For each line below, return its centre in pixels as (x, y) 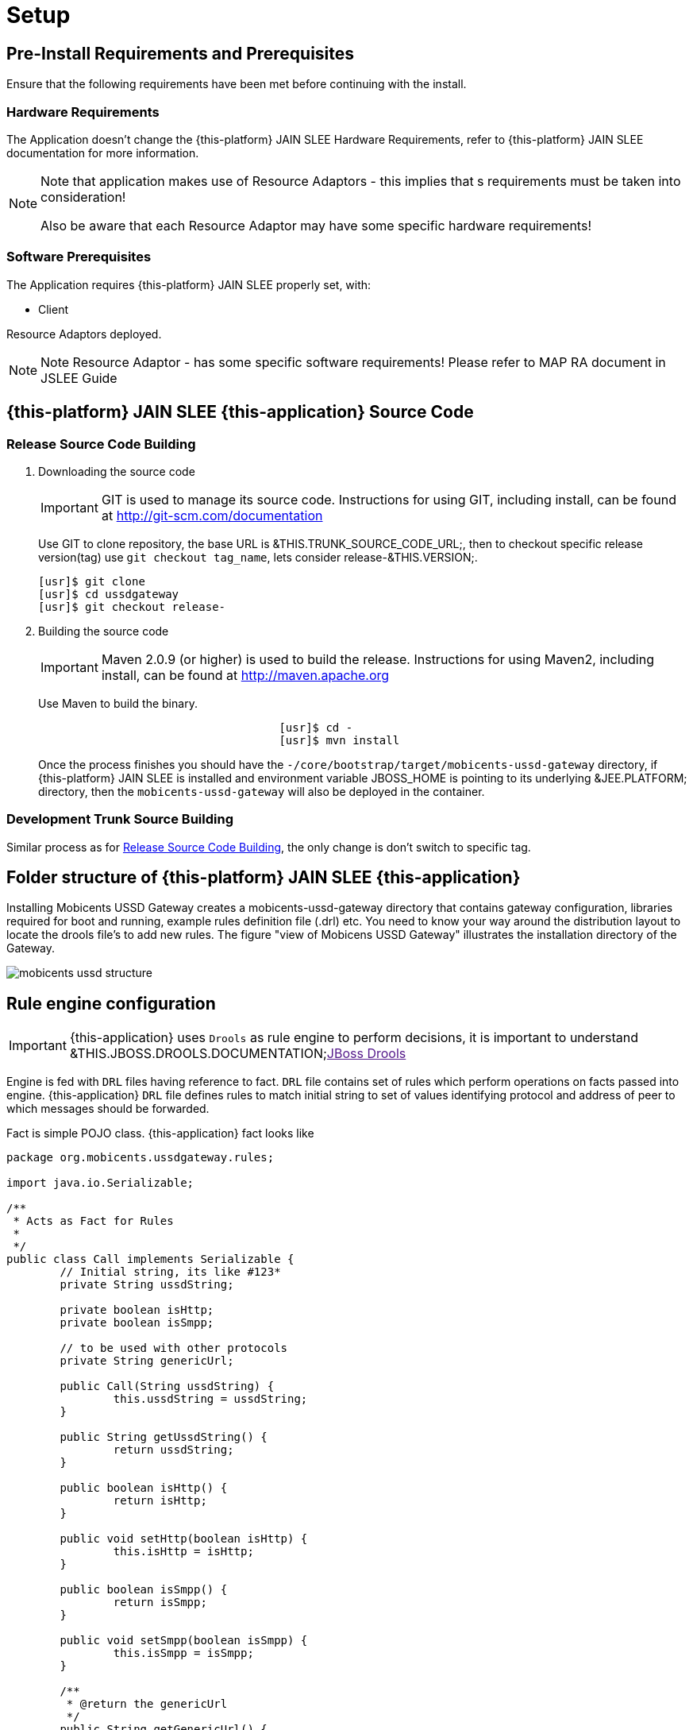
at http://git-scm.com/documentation (212, 515)
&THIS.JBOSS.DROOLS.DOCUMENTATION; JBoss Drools (238, 1054)
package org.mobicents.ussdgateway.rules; (141, 1158)
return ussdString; (173, 1450)
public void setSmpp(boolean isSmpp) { (184, 1641)
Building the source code (104, 631)
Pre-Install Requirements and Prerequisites (181, 53)
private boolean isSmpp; (137, 1323)
